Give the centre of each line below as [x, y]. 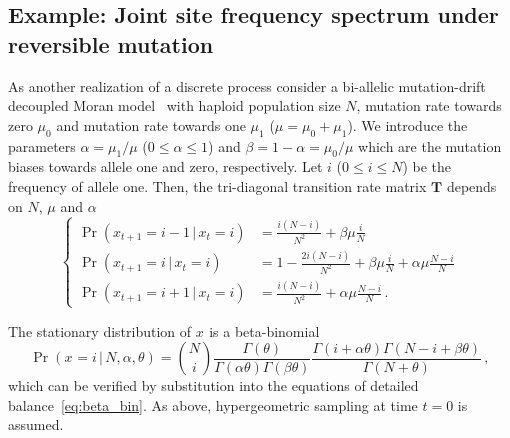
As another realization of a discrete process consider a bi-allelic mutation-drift [247, 85]
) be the [427, 166]
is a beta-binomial [264, 330]
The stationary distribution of [100, 330]
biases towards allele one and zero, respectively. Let [165, 166]
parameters [42, 145]
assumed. [36, 424]
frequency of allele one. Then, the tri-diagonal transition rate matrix [217, 185]
